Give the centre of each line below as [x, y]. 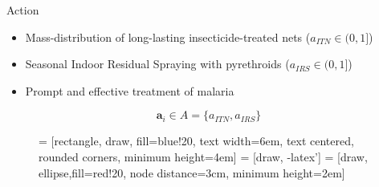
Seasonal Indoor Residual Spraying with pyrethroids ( [157, 64]
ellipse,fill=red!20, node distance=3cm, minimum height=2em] [192, 172]
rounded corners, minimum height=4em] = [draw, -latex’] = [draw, [203, 156]
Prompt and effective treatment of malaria [130, 90]
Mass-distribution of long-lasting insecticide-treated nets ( [168, 37]
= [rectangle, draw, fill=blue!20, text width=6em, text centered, [196, 141]
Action [23, 10]
